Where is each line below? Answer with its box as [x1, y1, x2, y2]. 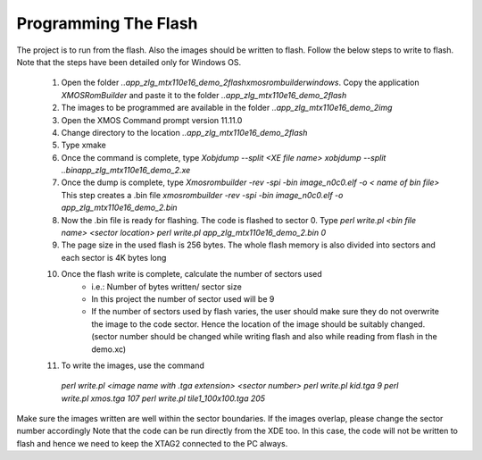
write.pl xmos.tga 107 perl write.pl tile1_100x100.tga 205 [61, 393, 266, 404]
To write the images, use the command [61, 360, 205, 371]
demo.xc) [91, 344, 127, 355]
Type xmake [61, 139, 107, 151]
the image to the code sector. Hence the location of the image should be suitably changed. [91, 318, 426, 330]
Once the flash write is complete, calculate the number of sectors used [61, 269, 323, 280]
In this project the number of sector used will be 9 [91, 293, 275, 304]
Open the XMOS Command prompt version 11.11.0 [61, 114, 243, 125]
